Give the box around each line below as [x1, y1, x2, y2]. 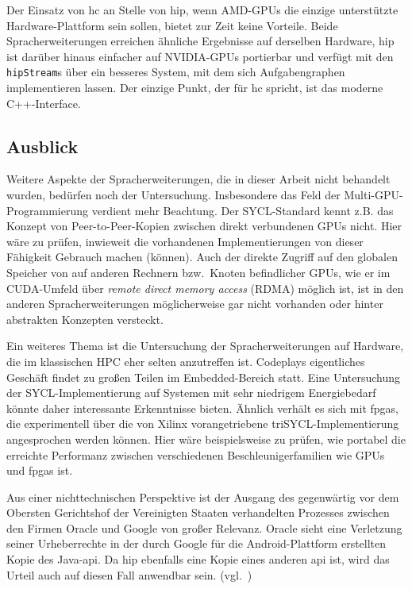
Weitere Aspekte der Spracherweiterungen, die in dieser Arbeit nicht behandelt [6, 171, 391, 187]
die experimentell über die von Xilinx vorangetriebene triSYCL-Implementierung [6, 415, 399, 432]
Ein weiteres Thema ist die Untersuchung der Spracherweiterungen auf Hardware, [6, 337, 404, 354]
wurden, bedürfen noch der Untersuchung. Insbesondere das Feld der [6, 187, 341, 203]
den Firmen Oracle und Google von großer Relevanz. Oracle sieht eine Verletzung [6, 519, 402, 536]
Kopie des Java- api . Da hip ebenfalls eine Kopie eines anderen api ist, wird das [6, 551, 390, 568]
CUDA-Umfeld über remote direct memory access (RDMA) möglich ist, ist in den [6, 279, 404, 296]
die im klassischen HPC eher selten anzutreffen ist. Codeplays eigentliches [6, 352, 365, 369]
